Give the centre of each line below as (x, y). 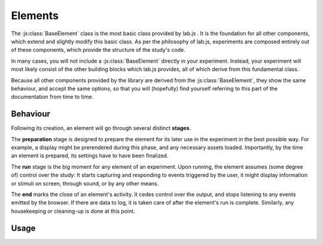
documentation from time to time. (52, 97)
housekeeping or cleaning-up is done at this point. (73, 211)
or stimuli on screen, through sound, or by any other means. (85, 183)
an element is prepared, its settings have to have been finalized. (90, 156)
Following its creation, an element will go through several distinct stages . (101, 128)
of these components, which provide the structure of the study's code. (98, 50)
